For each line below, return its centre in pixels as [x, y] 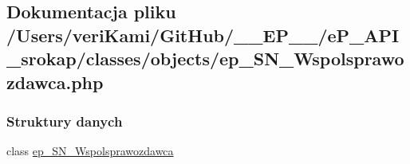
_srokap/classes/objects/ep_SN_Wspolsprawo [205, 59]
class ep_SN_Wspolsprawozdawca [90, 151]
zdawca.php [55, 82]
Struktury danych [65, 121]
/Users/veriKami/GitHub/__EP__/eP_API [203, 35]
